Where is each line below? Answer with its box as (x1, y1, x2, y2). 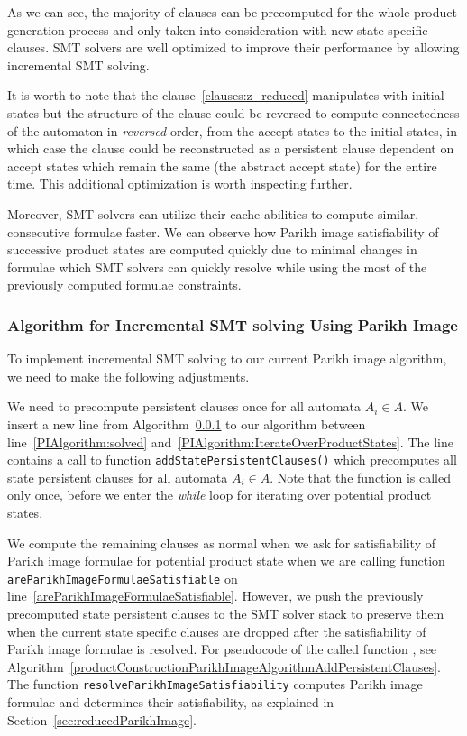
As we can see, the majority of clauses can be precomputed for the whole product (7, 3, 457, 21)
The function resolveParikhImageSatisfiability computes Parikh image (7, 675, 423, 694)
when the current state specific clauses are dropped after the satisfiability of (7, 621, 426, 640)
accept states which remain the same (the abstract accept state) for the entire (7, 156, 437, 175)
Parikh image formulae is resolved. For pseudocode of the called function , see (7, 639, 437, 658)
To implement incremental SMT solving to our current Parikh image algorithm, (7, 349, 447, 368)
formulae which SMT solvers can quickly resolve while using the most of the (7, 257, 427, 276)
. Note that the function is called (270, 467, 451, 486)
